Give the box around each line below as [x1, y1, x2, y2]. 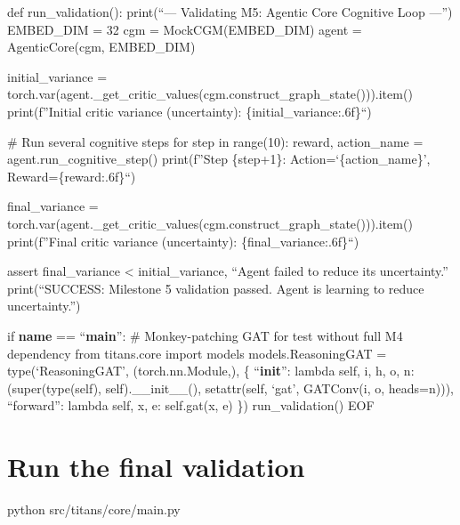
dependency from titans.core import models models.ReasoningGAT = [7, 343, 387, 362]
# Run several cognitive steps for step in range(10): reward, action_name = [7, 132, 424, 150]
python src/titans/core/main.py [7, 500, 181, 518]
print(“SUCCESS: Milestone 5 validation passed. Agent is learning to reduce [7, 279, 424, 297]
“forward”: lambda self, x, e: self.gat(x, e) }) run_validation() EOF [7, 396, 375, 415]
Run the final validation [7, 448, 305, 485]
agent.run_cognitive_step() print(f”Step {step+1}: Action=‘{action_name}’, [7, 149, 431, 168]
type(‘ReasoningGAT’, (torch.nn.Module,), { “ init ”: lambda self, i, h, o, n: [7, 361, 415, 380]
